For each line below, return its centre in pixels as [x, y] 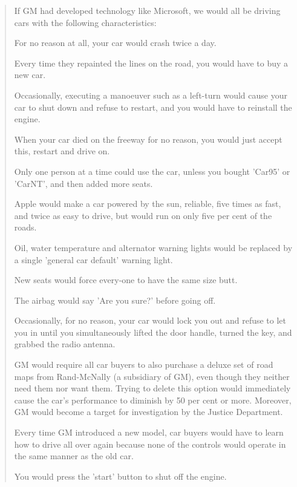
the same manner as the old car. [74, 456]
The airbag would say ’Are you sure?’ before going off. [115, 300]
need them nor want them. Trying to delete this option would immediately [152, 388]
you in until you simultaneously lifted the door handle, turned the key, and [153, 332]
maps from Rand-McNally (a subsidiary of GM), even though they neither [152, 376]
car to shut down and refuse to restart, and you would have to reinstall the [153, 107]
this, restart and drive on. [62, 151]
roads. [25, 227]
